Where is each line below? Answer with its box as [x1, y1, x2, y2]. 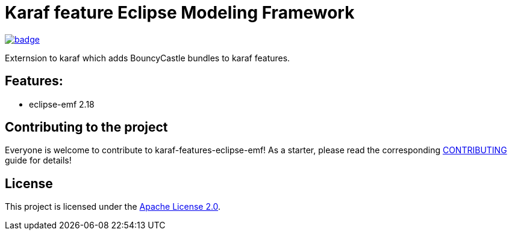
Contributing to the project [5, 120, 168, 135]
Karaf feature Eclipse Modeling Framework [5, 2, 355, 23]
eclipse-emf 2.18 [29, 99, 95, 109]
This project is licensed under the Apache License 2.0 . [5, 201, 221, 212]
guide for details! [5, 155, 72, 166]
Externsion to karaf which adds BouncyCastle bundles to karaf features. [5, 52, 290, 63]
